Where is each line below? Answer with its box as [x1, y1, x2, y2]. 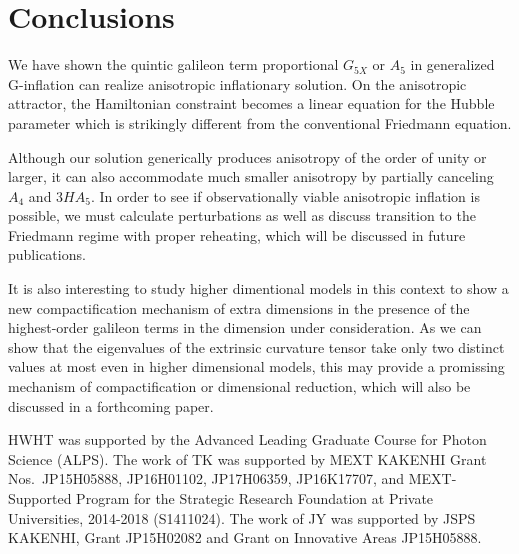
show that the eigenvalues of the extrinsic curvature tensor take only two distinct [8, 336, 505, 357]
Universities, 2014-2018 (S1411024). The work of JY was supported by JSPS [8, 507, 476, 528]
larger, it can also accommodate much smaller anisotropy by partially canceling [8, 166, 494, 187]
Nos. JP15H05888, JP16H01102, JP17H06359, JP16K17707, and [8, 468, 405, 489]
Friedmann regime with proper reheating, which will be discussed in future [8, 224, 466, 245]
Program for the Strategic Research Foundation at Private [76, 488, 434, 508]
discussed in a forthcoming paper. [8, 395, 214, 416]
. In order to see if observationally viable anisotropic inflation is [90, 185, 480, 206]
